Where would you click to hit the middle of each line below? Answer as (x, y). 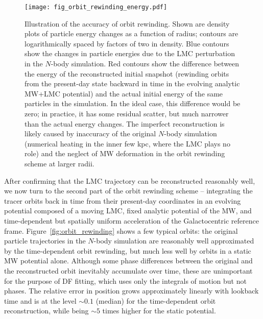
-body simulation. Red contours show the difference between (145, 64)
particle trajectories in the (45, 241)
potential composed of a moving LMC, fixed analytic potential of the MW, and (128, 211)
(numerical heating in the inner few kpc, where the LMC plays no (127, 143)
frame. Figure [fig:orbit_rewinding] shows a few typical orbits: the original (121, 230)
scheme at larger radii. (59, 163)
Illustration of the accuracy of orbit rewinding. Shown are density (127, 23)
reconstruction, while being (46, 311)
